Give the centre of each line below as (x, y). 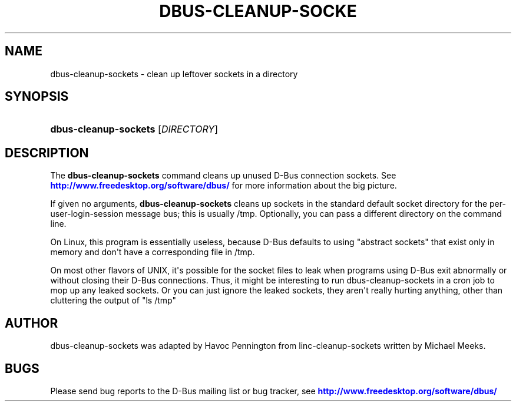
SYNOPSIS (37, 97)
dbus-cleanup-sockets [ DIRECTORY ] (134, 129)
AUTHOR (32, 323)
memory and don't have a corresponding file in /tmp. (153, 252)
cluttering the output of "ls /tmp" (113, 301)
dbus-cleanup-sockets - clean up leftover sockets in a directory (174, 74)
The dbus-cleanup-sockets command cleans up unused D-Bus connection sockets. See (223, 176)
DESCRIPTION (47, 153)
